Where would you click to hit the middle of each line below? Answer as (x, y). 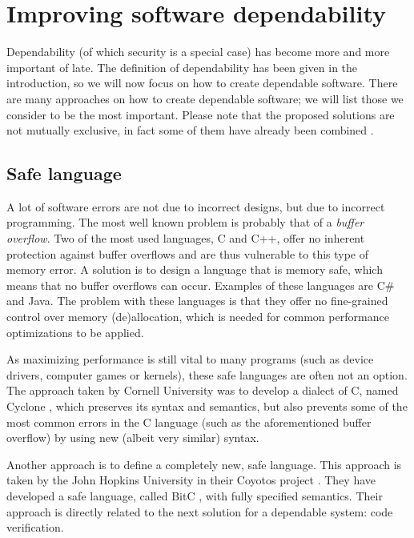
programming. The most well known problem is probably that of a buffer (185, 222)
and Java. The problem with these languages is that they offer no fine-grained (197, 301)
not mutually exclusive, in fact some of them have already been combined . (190, 130)
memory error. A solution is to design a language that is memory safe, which (195, 269)
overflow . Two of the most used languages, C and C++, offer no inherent (186, 238)
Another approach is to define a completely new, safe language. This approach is (204, 464)
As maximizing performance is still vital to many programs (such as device (190, 359)
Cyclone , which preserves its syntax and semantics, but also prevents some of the (207, 406)
